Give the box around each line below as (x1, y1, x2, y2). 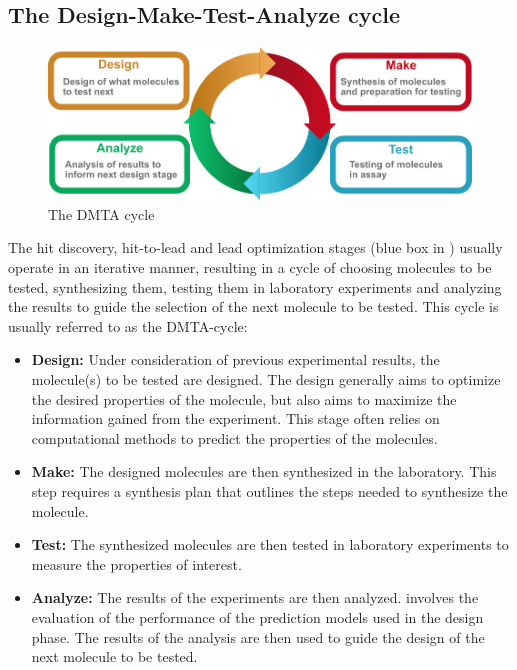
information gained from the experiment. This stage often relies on (31, 408, 440, 429)
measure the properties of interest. (31, 553, 242, 574)
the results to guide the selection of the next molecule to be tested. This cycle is (8, 296, 499, 317)
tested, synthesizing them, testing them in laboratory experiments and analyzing (8, 276, 502, 297)
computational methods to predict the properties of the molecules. (31, 427, 438, 448)
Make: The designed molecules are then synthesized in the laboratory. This (31, 461, 497, 482)
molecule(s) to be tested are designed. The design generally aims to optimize (31, 368, 501, 389)
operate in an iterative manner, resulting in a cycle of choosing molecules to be (8, 257, 492, 277)
